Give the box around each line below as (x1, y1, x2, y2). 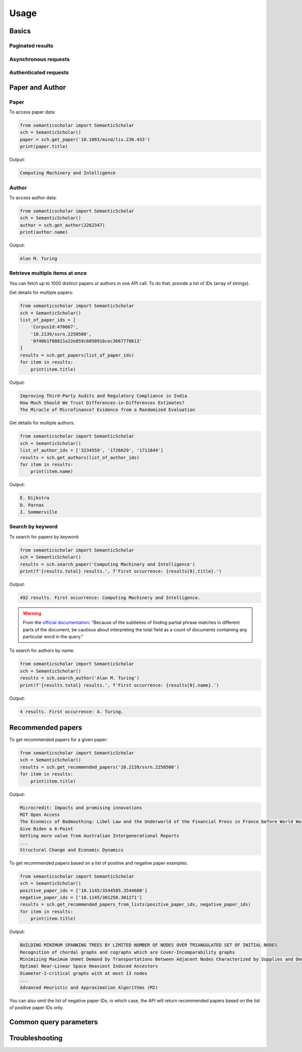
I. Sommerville (20, 509, 57, 515)
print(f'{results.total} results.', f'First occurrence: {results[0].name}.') (20, 682, 219, 688)
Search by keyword (9, 523, 58, 530)
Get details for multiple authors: (9, 420, 75, 426)
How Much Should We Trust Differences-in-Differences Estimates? (20, 400, 185, 406)
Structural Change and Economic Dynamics (20, 847, 124, 852)
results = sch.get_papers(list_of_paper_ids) (20, 352, 134, 358)
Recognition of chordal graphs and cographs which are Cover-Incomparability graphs (20, 949, 235, 955)
